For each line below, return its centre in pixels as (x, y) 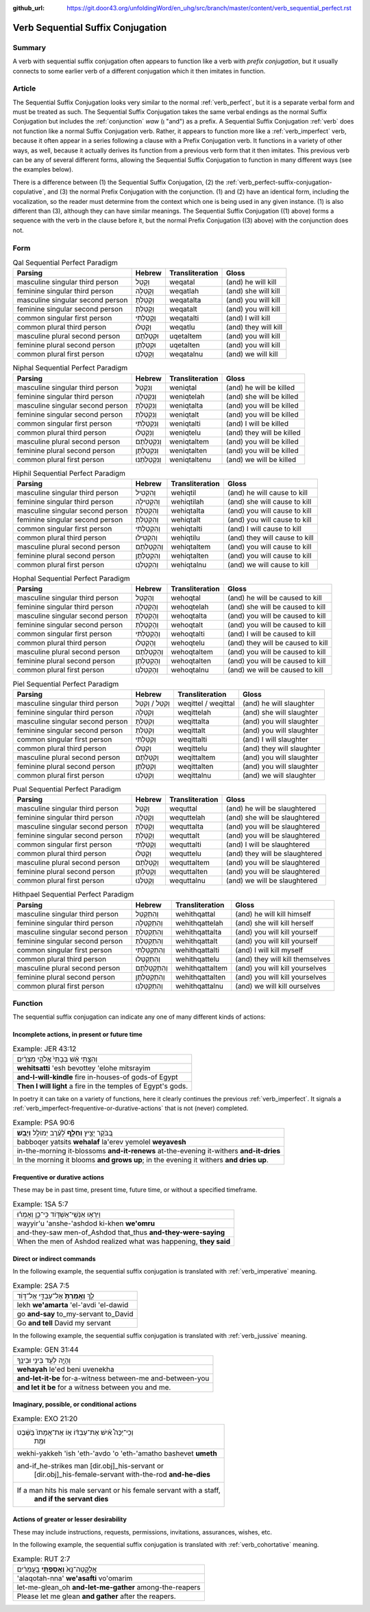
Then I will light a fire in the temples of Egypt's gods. (102, 1086)
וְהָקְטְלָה (147, 607)
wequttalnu (187, 881)
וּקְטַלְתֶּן (146, 345)
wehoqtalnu (190, 670)
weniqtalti (185, 424)
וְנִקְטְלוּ (145, 433)
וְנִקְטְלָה (146, 396)
